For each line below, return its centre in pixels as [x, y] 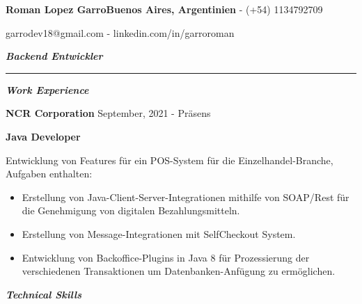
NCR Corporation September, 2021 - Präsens [108, 113]
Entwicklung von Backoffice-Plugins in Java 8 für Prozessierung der [166, 257]
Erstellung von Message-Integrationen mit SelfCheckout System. [159, 233]
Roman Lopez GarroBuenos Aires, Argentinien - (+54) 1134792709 [164, 9]
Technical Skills [44, 294]
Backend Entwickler [54, 56]
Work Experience [47, 89]
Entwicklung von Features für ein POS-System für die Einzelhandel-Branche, [170, 160]
